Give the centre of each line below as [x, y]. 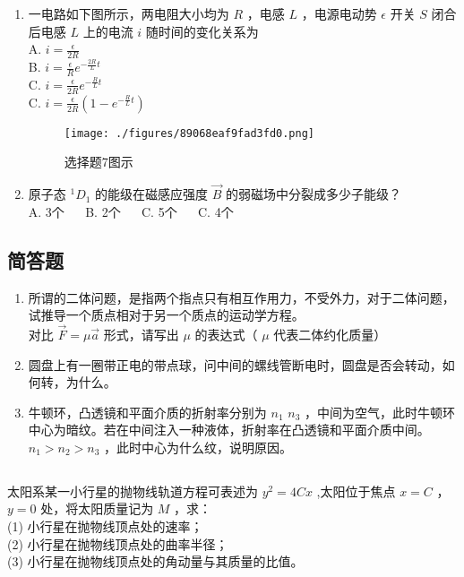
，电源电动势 [339, 13]
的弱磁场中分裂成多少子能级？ [314, 194]
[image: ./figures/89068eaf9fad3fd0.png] [189, 133]
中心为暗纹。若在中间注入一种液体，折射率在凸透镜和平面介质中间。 [229, 430]
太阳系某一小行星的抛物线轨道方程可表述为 [133, 491]
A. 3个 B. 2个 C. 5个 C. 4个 [131, 211]
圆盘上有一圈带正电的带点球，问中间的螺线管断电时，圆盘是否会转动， [235, 364]
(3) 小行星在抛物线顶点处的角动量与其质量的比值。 [155, 561]
